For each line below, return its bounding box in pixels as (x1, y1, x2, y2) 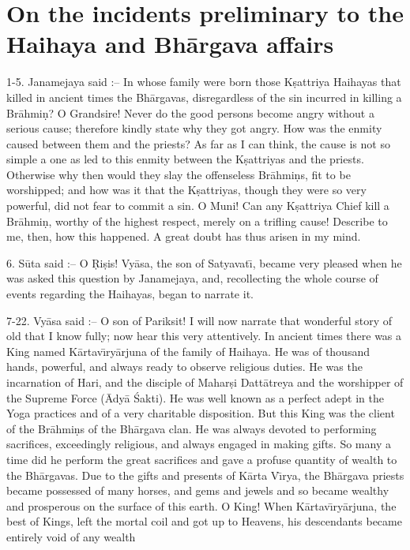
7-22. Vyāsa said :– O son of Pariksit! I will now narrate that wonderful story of (6, 312, 393, 328)
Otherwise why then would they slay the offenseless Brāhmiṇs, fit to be (6, 166, 351, 182)
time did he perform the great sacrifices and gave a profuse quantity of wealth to (6, 451, 397, 467)
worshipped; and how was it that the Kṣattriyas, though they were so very (6, 181, 367, 198)
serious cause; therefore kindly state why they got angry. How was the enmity (6, 120, 382, 137)
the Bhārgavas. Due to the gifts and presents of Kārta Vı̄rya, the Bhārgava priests (6, 466, 404, 483)
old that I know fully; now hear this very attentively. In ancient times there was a (6, 327, 402, 344)
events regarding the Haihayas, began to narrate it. (6, 286, 254, 302)
